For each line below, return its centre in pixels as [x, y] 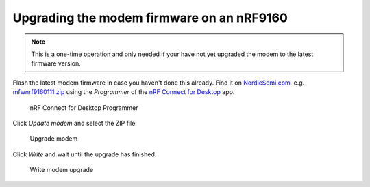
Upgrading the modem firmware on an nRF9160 [150, 18]
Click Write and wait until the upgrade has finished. [85, 154]
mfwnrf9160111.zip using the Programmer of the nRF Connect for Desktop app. [124, 92]
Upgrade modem [54, 139]
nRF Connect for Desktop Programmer [84, 107]
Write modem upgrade [62, 170]
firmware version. [56, 63]
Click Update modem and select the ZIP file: [75, 123]
